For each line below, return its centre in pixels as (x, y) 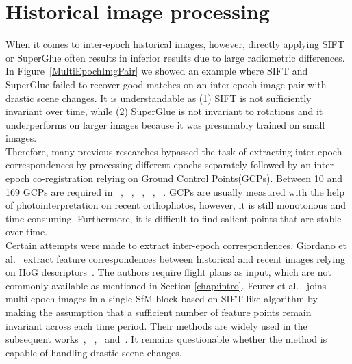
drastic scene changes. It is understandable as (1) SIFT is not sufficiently (159, 97)
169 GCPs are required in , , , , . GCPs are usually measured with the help (175, 191)
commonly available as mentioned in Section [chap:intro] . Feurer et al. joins (166, 285)
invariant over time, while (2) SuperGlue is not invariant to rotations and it (164, 111)
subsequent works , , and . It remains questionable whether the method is (166, 339)
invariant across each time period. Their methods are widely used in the (156, 325)
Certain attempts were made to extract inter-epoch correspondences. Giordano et (176, 245)
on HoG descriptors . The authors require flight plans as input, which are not (168, 272)
